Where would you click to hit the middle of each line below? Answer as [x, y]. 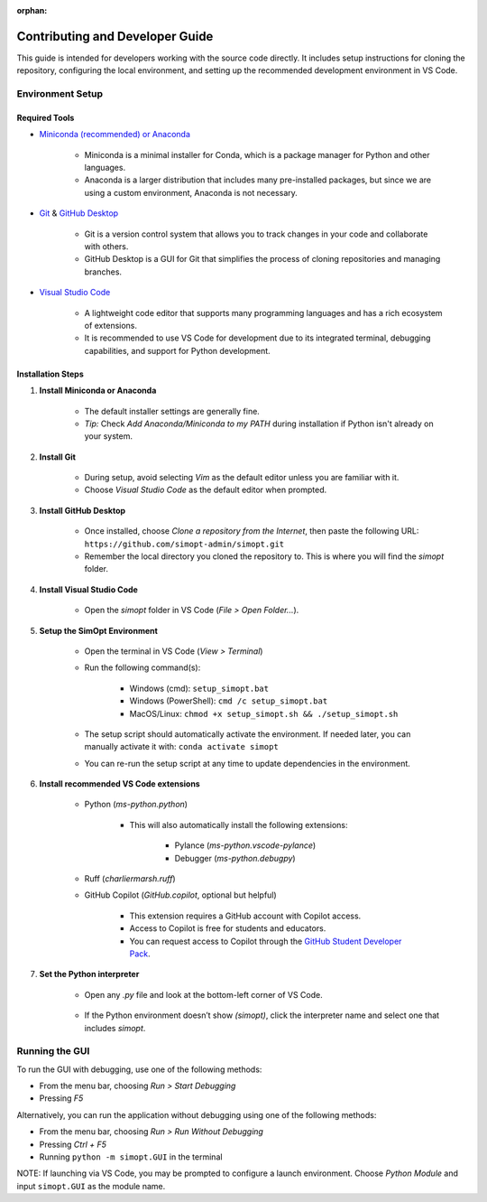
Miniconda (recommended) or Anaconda [115, 135]
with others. [106, 246]
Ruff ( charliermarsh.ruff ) [130, 879]
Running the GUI [53, 1051]
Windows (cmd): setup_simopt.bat [199, 688]
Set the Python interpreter [89, 974]
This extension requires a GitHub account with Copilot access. [245, 916]
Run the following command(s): [142, 667]
